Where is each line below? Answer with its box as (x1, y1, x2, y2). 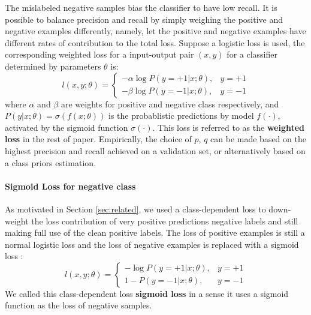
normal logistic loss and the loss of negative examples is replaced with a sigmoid (5, 238, 299, 250)
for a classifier (227, 48, 277, 61)
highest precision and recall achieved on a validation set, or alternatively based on (5, 144, 306, 157)
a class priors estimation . (5, 156, 96, 169)
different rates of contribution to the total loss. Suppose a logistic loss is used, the (5, 36, 305, 49)
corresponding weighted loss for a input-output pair (5, 48, 194, 61)
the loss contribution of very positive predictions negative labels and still (31, 214, 298, 227)
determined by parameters (5, 59, 101, 72)
